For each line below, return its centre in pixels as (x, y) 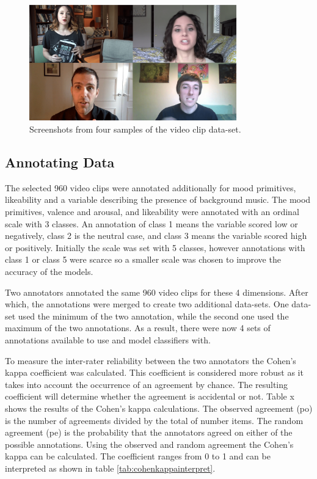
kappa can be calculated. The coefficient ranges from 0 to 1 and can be (138, 456)
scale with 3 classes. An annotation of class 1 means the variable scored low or (151, 223)
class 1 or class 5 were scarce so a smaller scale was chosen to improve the (143, 259)
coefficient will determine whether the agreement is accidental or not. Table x (150, 396)
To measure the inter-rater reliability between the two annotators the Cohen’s (151, 360)
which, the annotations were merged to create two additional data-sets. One (147, 304)
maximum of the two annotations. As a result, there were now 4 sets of (138, 328)
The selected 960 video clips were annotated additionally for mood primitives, (151, 187)
